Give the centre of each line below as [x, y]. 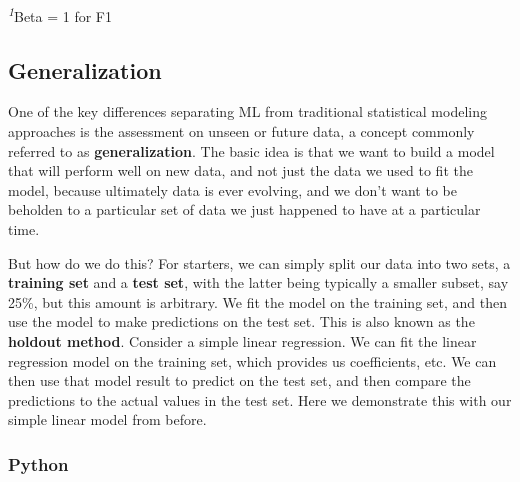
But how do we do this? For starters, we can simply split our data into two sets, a [259, 262]
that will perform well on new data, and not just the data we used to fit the [240, 170]
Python [38, 463]
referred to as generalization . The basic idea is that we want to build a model [251, 150]
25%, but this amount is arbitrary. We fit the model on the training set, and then [257, 301]
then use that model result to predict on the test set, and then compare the [239, 380]
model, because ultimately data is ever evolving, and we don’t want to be [232, 189]
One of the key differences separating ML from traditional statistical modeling [247, 111]
